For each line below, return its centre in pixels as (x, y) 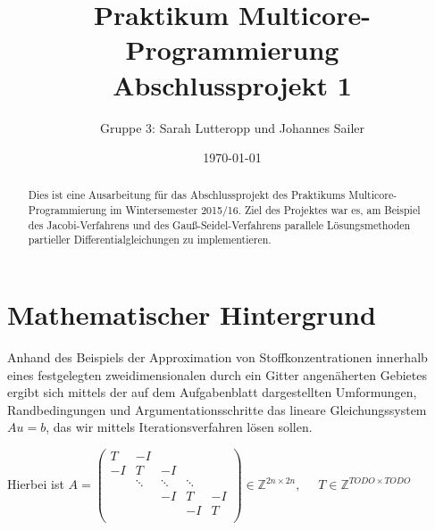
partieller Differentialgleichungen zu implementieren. (150, 240)
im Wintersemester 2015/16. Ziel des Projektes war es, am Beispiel (265, 210)
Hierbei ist (36, 484)
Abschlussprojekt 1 (232, 84)
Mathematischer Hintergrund (192, 315)
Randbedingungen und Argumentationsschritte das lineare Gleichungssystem (217, 409)
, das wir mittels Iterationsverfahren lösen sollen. (179, 427)
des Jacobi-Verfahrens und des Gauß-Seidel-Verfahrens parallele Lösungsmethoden (219, 224)
